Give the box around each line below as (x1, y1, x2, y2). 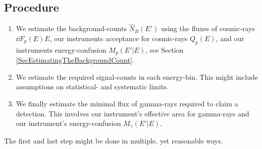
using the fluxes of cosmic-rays (161, 23, 255, 34)
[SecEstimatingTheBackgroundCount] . (16, 55, 134, 65)
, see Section (145, 44, 184, 55)
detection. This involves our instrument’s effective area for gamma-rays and (16, 108, 249, 118)
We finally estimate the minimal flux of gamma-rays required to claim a (16, 98, 238, 109)
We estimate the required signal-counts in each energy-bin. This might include (16, 71, 258, 82)
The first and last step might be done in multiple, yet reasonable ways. (4, 135, 223, 145)
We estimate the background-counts (16, 23, 127, 34)
